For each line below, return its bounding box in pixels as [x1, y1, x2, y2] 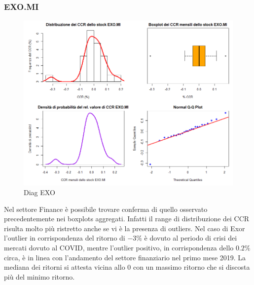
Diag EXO [24, 187, 55, 198]
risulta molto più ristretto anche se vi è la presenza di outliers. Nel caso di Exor [4, 223, 245, 233]
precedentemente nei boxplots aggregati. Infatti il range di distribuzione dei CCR [4, 213, 250, 224]
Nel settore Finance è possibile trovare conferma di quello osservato [4, 204, 208, 214]
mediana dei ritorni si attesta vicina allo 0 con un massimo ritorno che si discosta [4, 262, 250, 272]
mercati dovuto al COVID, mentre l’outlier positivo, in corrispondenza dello [4, 243, 234, 253]
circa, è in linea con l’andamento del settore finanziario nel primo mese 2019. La [4, 252, 246, 262]
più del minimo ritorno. [4, 271, 75, 282]
